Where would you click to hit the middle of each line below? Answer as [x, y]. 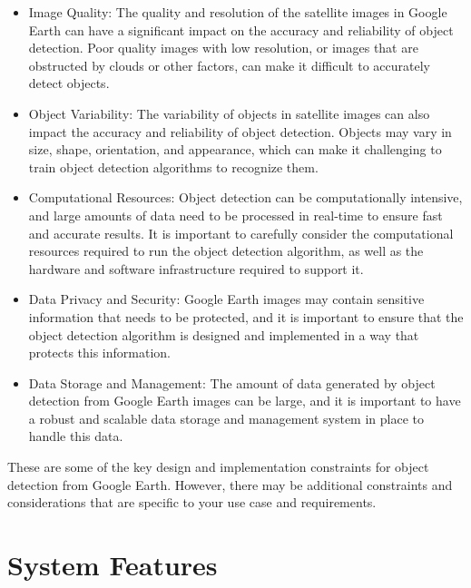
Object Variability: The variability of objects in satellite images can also [229, 113]
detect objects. [69, 83]
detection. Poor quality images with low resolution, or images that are [223, 48]
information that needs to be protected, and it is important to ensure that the [246, 316]
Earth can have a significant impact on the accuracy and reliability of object [241, 29]
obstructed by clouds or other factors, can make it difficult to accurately [229, 65]
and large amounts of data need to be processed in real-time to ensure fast [235, 215]
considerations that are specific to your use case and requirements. [192, 502]
